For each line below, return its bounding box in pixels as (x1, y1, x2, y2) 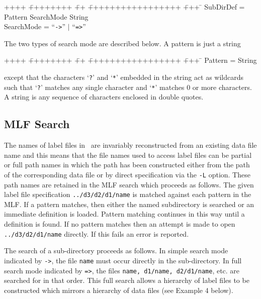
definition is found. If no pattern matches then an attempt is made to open (4, 219, 235, 229)
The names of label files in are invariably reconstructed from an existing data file (4, 140, 257, 150)
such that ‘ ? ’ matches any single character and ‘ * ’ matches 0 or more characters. (4, 81, 252, 92)
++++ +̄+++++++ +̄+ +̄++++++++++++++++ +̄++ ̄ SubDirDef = (4, 2, 245, 12)
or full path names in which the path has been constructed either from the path (4, 159, 250, 170)
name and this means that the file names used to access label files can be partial (4, 149, 252, 160)
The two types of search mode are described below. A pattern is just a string (4, 38, 241, 48)
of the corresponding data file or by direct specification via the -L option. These (4, 169, 250, 179)
